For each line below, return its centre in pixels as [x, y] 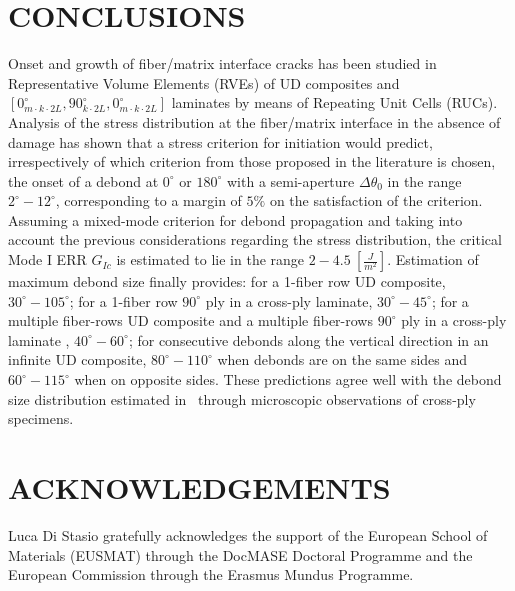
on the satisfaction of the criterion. [376, 200]
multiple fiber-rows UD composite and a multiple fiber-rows [190, 320]
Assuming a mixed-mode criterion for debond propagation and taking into [235, 219]
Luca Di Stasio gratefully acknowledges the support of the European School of [248, 534]
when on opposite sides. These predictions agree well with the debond [288, 379]
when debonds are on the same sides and [342, 359]
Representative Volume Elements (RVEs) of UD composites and [204, 82]
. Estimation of [433, 259]
